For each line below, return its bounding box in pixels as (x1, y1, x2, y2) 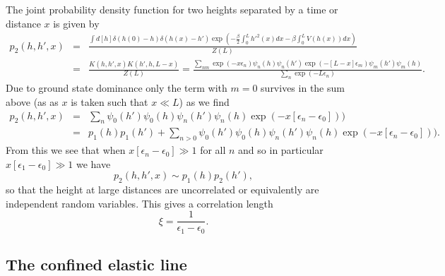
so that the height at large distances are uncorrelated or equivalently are (6, 182, 319, 197)
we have (76, 156, 111, 171)
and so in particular (238, 143, 324, 157)
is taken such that (71, 94, 148, 109)
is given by (53, 16, 100, 30)
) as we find (179, 94, 230, 109)
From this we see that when (6, 143, 126, 157)
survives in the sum (261, 80, 345, 95)
